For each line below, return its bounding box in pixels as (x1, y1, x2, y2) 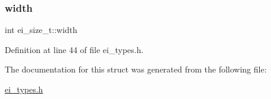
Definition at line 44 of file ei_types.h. (5, 43, 144, 55)
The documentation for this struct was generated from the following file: (5, 63, 267, 75)
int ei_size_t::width (5, 24, 78, 36)
